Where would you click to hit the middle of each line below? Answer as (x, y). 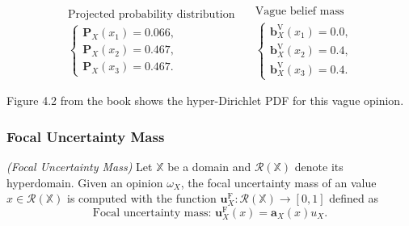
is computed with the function (142, 198)
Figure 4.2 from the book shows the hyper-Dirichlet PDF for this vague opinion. (205, 100)
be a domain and (209, 166)
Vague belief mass (299, 12)
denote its (319, 166)
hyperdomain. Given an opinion (85, 182)
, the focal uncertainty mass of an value (278, 182)
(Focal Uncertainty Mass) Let (80, 166)
